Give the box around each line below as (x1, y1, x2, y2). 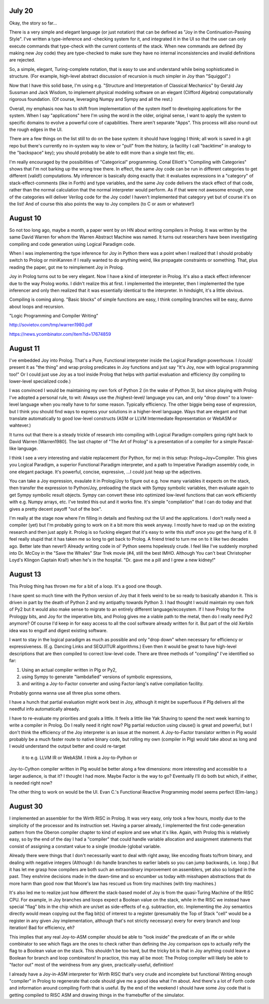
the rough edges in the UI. (9, 126, 63, 132)
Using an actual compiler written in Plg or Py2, (21, 667, 117, 673)
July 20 (9, 6, 33, 15)
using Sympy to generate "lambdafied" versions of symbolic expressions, (21, 674, 173, 680)
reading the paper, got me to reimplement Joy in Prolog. (9, 264, 124, 270)
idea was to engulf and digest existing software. (9, 627, 108, 633)
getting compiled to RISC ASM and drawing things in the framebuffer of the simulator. (9, 992, 185, 998)
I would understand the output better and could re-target (9, 743, 126, 749)
